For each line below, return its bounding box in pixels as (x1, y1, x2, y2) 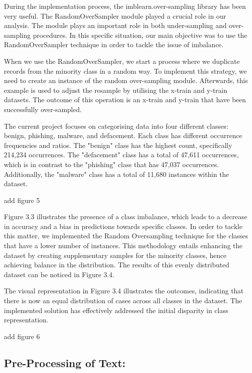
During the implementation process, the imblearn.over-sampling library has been (4, 1, 246, 11)
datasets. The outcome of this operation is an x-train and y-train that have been (4, 94, 246, 105)
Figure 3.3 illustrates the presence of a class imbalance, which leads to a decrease (4, 211, 248, 222)
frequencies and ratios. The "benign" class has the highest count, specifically (4, 140, 232, 150)
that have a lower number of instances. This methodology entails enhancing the (4, 240, 243, 251)
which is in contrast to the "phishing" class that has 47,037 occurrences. (4, 159, 219, 169)
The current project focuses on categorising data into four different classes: (4, 120, 228, 131)
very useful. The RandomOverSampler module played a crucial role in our (4, 10, 227, 21)
